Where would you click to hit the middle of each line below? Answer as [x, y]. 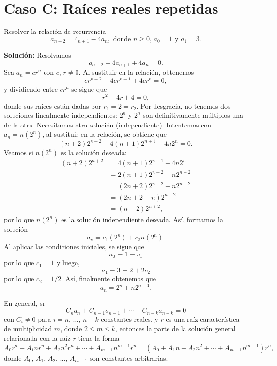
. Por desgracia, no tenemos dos [183, 105]
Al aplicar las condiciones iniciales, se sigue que [74, 247]
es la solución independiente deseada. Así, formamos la [142, 219]
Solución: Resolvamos [38, 55]
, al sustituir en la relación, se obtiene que [104, 134]
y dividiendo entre [31, 88]
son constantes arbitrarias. [129, 358]
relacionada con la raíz [37, 338]
